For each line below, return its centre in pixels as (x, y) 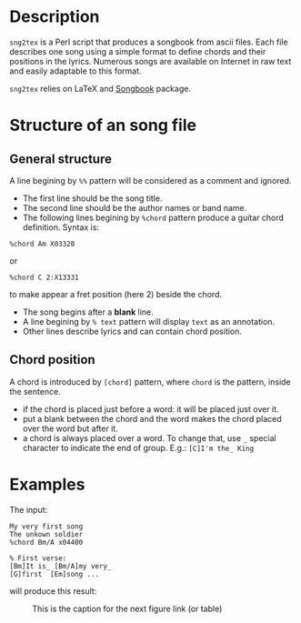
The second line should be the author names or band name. (135, 207)
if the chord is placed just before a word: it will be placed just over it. (150, 409)
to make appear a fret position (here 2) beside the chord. (116, 294)
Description (55, 17)
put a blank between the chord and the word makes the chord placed (152, 418)
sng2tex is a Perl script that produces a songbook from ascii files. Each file (149, 42)
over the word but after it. (70, 428)
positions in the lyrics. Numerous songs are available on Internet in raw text (150, 61)
